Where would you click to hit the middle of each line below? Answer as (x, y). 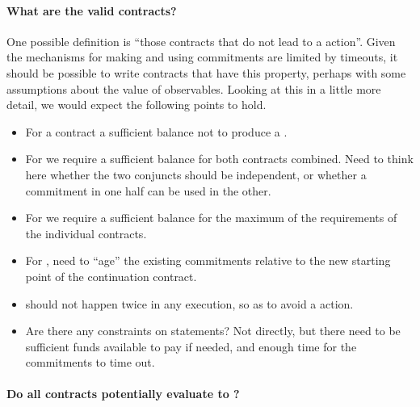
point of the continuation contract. (111, 276)
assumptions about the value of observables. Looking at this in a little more (194, 88)
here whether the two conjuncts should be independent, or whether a (196, 174)
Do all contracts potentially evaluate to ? (123, 394)
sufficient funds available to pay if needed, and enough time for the (191, 346)
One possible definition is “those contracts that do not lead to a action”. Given (201, 41)
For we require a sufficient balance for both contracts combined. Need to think (219, 159)
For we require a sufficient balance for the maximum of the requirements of (211, 218)
